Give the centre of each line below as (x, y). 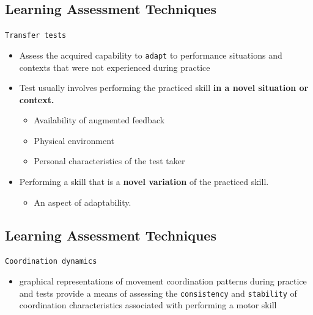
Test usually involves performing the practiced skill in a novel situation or (164, 88)
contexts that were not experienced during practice (115, 67)
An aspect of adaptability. (83, 202)
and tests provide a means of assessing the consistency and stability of (158, 293)
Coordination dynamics (51, 262)
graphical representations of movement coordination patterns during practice (163, 281)
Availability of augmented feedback (99, 120)
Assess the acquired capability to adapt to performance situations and (151, 55)
